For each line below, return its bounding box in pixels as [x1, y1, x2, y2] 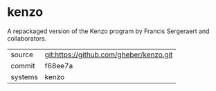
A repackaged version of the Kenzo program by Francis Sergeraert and [7, 27, 210, 35]
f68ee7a [44, 61, 73, 70]
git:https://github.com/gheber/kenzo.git [44, 50, 173, 59]
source [10, 50, 33, 59]
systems [10, 72, 38, 81]
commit [10, 61, 35, 70]
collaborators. [7, 34, 47, 42]
